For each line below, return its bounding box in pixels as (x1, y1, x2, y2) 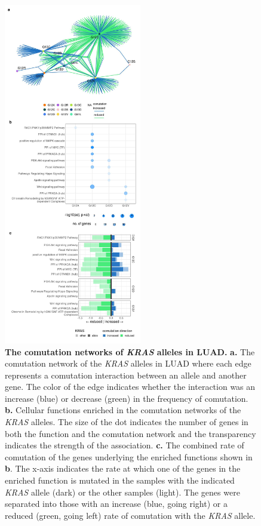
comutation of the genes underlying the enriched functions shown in (5, 450, 253, 463)
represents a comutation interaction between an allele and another (5, 368, 247, 381)
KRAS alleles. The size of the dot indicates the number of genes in (5, 416, 248, 428)
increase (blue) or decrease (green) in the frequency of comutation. (5, 392, 248, 404)
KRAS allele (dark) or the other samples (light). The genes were (5, 485, 240, 498)
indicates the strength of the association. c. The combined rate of (5, 439, 244, 451)
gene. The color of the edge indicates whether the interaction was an (5, 380, 256, 393)
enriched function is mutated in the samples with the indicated (5, 474, 235, 487)
